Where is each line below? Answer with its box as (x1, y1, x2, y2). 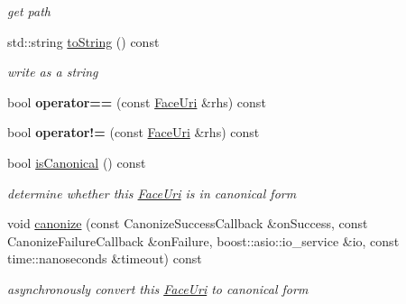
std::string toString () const (7, 32, 160, 51)
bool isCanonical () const (7, 152, 146, 171)
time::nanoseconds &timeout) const (7, 249, 202, 268)
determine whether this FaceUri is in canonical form (7, 183, 297, 202)
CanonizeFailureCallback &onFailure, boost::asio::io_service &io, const (7, 231, 400, 250)
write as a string (7, 62, 98, 81)
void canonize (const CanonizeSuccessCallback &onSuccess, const (7, 214, 368, 233)
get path (7, 2, 51, 20)
